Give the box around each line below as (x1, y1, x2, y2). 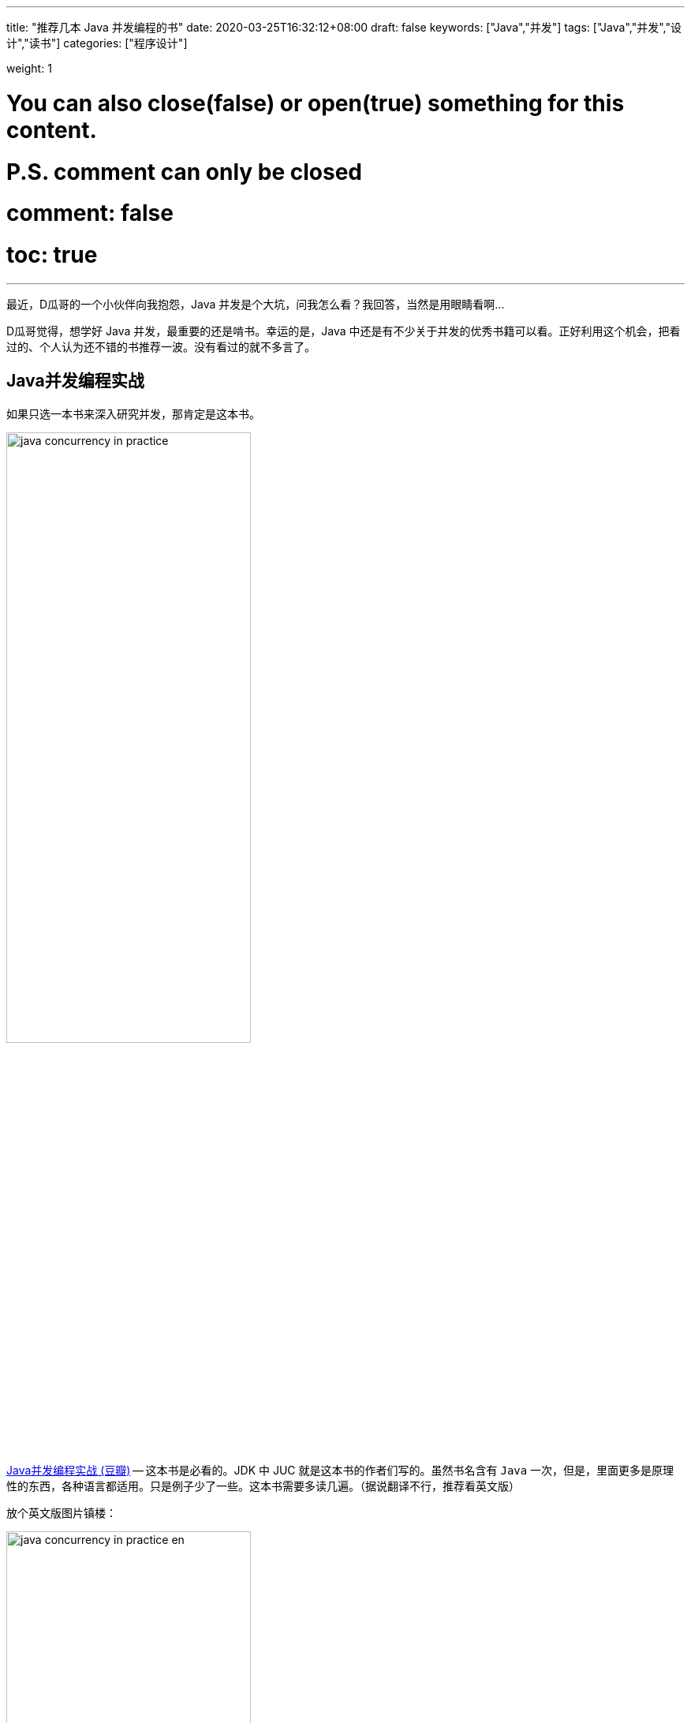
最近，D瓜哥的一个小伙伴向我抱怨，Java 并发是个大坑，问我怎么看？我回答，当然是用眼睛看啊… (6, 297, 505, 311)
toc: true (6, 241, 98, 268)
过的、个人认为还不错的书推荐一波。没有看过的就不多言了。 (6, 339, 316, 353)
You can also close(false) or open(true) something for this (6, 89, 625, 117)
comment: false (6, 200, 174, 227)
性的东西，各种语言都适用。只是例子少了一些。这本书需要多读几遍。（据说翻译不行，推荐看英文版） (6, 1478, 520, 1493)
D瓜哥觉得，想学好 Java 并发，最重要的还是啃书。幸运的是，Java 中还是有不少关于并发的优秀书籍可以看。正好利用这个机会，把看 (6, 323, 681, 338)
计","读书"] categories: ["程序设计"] (6, 36, 188, 50)
